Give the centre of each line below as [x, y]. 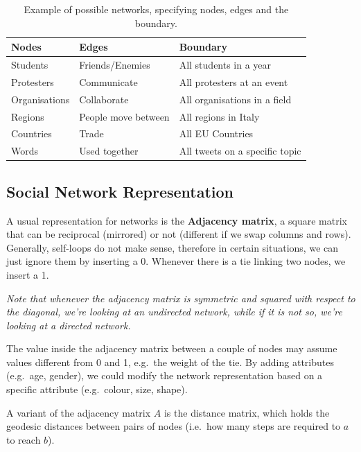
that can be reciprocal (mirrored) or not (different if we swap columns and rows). [179, 234]
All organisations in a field [235, 99]
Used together [109, 151]
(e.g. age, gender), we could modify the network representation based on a [165, 375]
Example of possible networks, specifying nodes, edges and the [156, 9]
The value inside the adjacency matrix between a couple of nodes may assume [172, 348]
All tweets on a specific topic [240, 151]
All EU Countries [216, 133]
